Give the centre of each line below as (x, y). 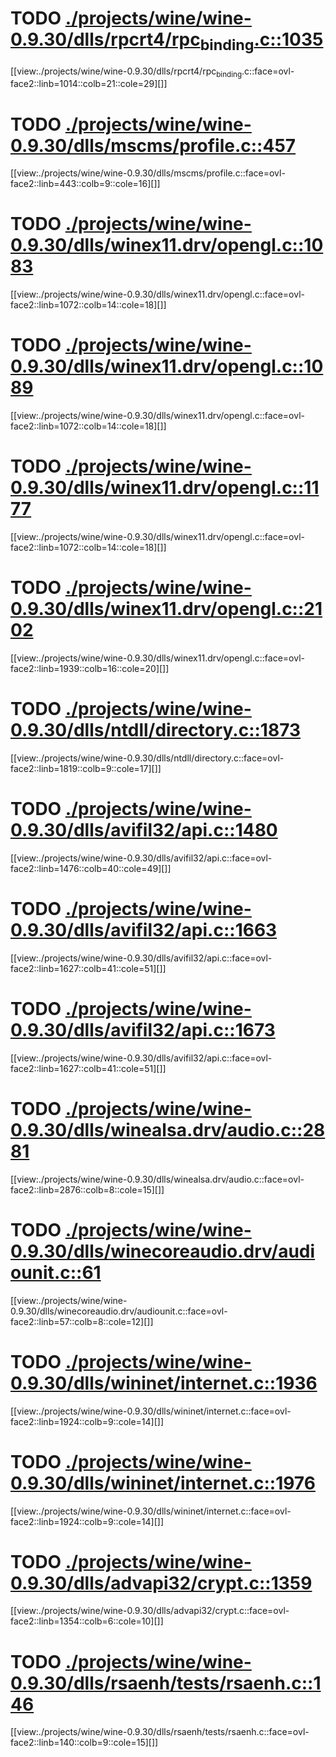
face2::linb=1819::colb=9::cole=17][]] (86, 768)
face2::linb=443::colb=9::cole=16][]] (85, 184)
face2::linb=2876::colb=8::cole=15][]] (87, 1189)
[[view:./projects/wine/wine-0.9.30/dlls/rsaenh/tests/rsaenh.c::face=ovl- (160, 1732)
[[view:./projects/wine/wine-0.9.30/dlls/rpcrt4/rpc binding (126, 72)
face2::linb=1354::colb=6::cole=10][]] (87, 1621)
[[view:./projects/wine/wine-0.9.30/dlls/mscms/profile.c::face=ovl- (148, 173)
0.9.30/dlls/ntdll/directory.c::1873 (156, 730)
